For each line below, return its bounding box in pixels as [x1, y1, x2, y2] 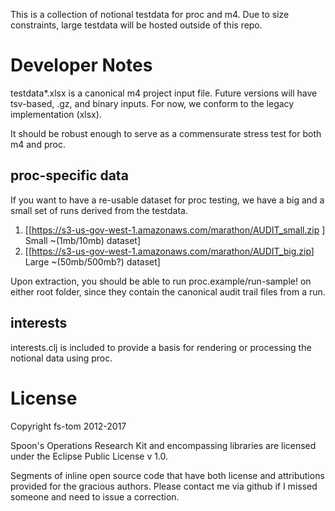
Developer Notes [10, 54, 153, 77]
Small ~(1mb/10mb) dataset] [24, 234, 141, 246]
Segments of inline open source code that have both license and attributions [10, 469, 325, 481]
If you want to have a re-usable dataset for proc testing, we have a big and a [10, 194, 325, 206]
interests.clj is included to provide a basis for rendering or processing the [10, 341, 312, 353]
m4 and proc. [10, 138, 66, 150]
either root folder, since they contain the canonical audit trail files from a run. [10, 285, 326, 298]
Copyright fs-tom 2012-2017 [10, 420, 127, 432]
